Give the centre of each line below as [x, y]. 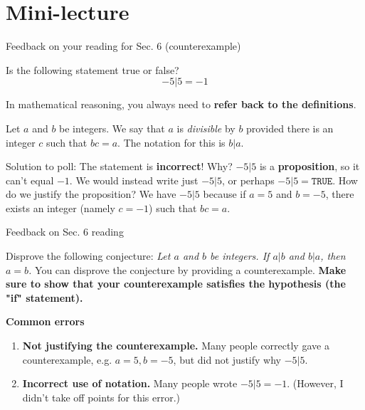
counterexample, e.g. [67, 359]
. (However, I [315, 383]
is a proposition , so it [310, 166]
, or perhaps [248, 180]
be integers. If [240, 256]
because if [224, 194]
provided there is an [290, 128]
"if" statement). [44, 297]
